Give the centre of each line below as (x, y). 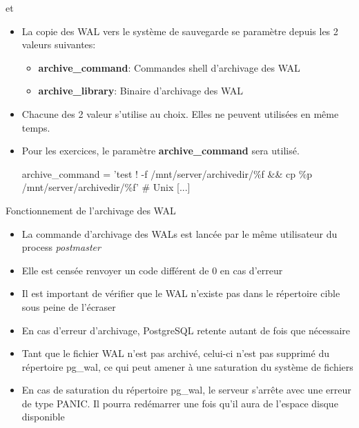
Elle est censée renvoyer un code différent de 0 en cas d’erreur (152, 270)
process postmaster (61, 247)
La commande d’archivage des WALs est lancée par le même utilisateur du (179, 233)
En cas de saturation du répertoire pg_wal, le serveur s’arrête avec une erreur (186, 390)
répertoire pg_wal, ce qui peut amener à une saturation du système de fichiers (187, 366)
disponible (43, 417)
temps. (36, 127)
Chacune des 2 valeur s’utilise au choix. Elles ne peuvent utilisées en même (180, 113)
